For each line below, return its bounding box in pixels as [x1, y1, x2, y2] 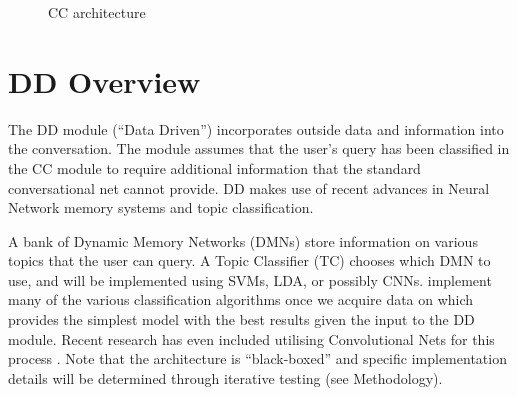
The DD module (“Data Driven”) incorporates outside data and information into [8, 118, 504, 139]
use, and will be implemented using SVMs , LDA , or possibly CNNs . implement [8, 269, 492, 290]
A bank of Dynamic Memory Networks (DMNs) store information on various [8, 230, 478, 251]
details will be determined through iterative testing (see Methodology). [8, 367, 443, 388]
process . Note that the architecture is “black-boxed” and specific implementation [8, 348, 507, 369]
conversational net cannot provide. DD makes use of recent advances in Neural [8, 177, 490, 198]
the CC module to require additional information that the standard [8, 157, 421, 178]
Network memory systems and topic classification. [8, 197, 314, 218]
